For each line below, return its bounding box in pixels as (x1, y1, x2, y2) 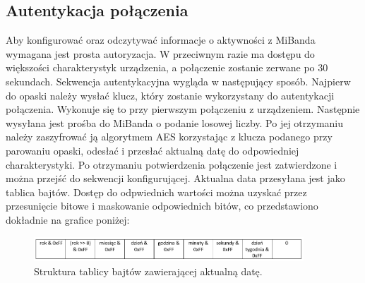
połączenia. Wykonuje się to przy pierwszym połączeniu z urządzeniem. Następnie (6, 102, 360, 116)
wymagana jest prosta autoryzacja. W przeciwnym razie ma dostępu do (6, 46, 315, 61)
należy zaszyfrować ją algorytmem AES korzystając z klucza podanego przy (6, 129, 333, 144)
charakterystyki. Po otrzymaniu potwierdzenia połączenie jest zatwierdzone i (6, 157, 337, 171)
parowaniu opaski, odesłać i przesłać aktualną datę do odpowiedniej (6, 143, 299, 157)
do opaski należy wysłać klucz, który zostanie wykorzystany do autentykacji (6, 88, 335, 102)
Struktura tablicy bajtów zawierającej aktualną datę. (34, 263, 263, 278)
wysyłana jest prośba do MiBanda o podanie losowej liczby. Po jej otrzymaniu (6, 115, 344, 130)
